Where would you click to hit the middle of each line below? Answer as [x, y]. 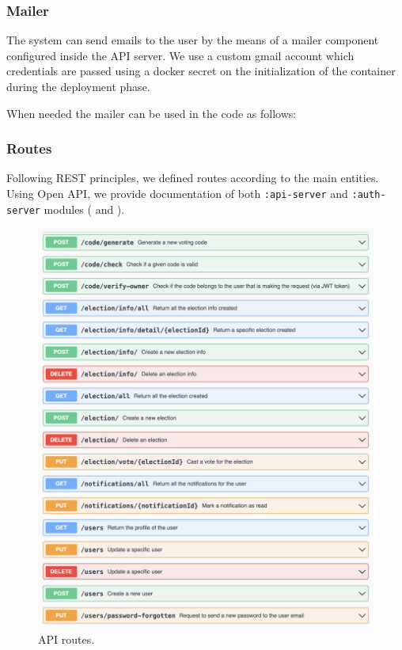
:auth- [369, 195]
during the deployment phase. [78, 86]
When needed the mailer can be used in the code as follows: [152, 113]
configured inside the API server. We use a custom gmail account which [180, 55]
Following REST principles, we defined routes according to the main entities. [193, 178]
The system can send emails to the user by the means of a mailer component [193, 40]
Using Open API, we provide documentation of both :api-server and [177, 193]
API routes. [66, 639]
